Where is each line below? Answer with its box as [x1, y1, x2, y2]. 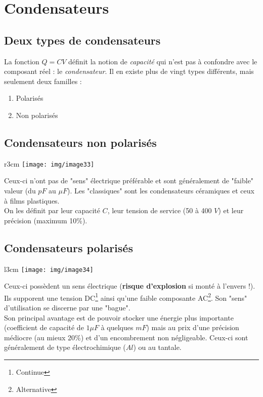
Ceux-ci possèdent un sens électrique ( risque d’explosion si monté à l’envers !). [4, 281, 255, 291]
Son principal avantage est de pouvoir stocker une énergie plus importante [4, 312, 234, 323]
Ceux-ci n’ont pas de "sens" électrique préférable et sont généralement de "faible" [4, 175, 254, 186]
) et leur [218, 205, 244, 216]
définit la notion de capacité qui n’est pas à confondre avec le [68, 56, 257, 66]
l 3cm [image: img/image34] [4, 263, 94, 274]
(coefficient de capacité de [4, 322, 84, 333]
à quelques [101, 322, 134, 333]
